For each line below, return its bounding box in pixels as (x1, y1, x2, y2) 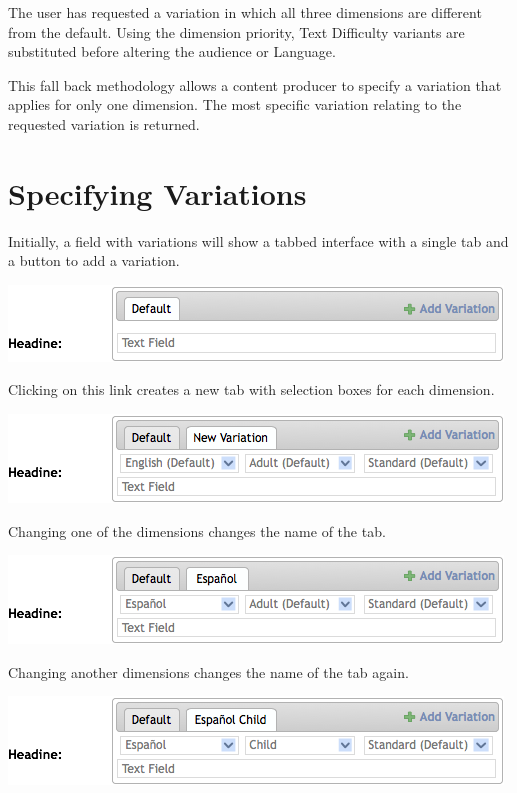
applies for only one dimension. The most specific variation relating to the (8, 94, 462, 115)
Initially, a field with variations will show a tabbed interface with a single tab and (8, 230, 509, 251)
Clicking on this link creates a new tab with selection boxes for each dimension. (8, 379, 495, 400)
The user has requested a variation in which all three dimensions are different (8, 2, 482, 22)
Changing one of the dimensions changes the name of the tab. (8, 520, 386, 541)
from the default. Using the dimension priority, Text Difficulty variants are (8, 21, 465, 42)
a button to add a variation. (8, 250, 180, 271)
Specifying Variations (8, 172, 307, 213)
